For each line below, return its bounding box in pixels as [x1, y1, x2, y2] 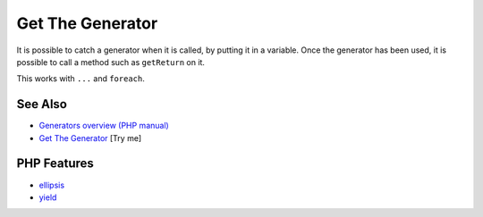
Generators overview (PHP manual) [38, 121, 169, 131]
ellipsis [38, 179, 65, 190]
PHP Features [16, 156, 94, 171]
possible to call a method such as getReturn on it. [16, 56, 206, 67]
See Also [16, 96, 67, 112]
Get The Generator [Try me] [38, 132, 142, 143]
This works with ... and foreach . [16, 73, 145, 84]
